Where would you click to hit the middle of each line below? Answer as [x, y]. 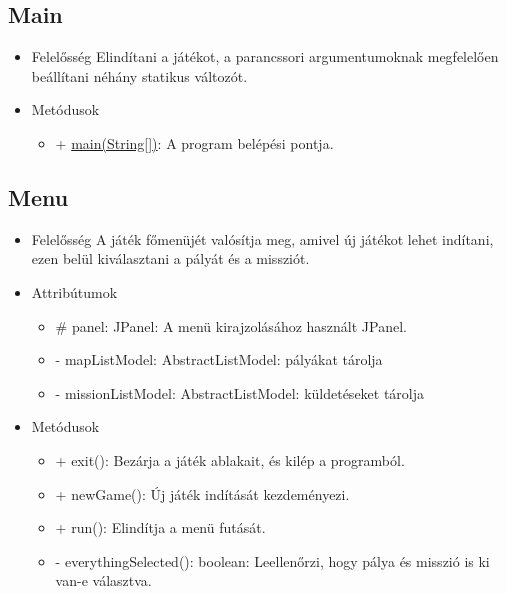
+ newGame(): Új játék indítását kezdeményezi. [202, 493]
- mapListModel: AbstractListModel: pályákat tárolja [219, 359]
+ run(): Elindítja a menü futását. [160, 527]
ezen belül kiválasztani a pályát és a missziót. [170, 258]
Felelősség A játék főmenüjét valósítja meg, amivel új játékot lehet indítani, [262, 238]
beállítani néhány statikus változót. [139, 75]
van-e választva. [103, 580]
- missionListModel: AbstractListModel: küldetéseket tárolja [240, 392]
